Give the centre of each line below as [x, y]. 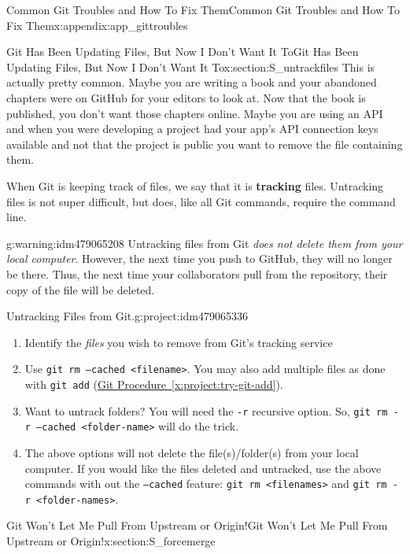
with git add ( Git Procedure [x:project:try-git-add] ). [154, 384]
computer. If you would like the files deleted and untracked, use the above [203, 468]
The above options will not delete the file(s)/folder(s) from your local [192, 452]
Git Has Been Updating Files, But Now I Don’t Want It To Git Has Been [183, 52]
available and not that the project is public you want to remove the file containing [205, 144]
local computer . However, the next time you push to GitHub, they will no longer [199, 259]
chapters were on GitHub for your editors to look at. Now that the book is [186, 97]
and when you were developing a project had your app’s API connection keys [192, 129]
